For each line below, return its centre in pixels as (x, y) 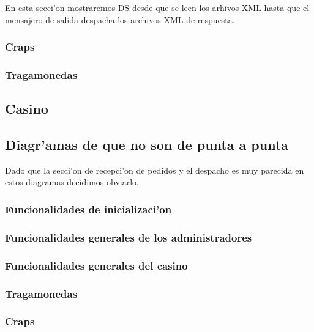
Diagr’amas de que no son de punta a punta (147, 145)
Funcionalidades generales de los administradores (129, 237)
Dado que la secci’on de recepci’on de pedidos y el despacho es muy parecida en (155, 170)
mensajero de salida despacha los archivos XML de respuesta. (120, 19)
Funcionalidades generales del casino (96, 265)
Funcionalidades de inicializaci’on (88, 209)
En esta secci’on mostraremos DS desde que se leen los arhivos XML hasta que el (157, 7)
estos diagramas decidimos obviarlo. (72, 182)
